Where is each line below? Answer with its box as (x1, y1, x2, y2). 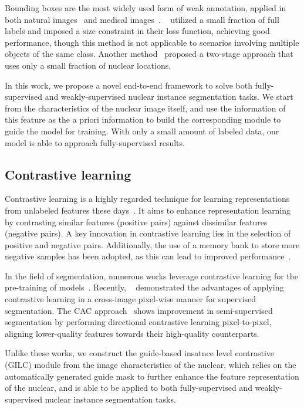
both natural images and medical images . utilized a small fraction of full (5, 13, 279, 25)
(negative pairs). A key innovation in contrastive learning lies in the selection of (5, 227, 291, 239)
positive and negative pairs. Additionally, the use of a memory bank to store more (5, 238, 300, 251)
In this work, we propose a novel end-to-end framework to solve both (5, 79, 252, 91)
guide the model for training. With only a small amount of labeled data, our (5, 124, 279, 137)
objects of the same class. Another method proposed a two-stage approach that (5, 48, 293, 60)
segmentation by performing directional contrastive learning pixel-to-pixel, (5, 316, 272, 328)
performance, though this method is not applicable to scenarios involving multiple (5, 36, 299, 48)
